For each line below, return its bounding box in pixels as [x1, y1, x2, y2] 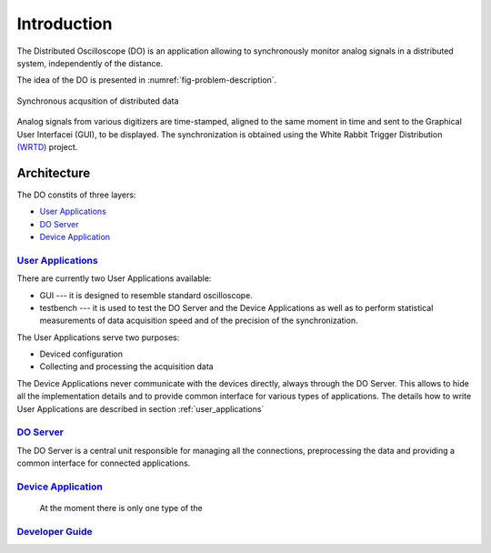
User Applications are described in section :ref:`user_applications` [16, 403, 265, 414]
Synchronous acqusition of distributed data [16, 96, 179, 106]
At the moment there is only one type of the [39, 503, 204, 514]
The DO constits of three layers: [16, 189, 136, 200]
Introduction [16, 14, 113, 34]
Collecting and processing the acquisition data [39, 361, 214, 372]
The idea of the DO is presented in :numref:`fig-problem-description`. [16, 75, 277, 85]
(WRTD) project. [16, 141, 78, 152]
